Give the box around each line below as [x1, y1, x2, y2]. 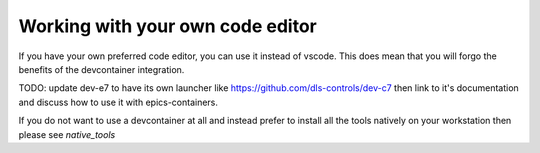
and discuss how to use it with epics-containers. [18, 96, 219, 108]
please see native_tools [18, 128, 116, 140]
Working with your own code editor [18, 15, 317, 37]
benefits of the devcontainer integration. [18, 63, 185, 75]
